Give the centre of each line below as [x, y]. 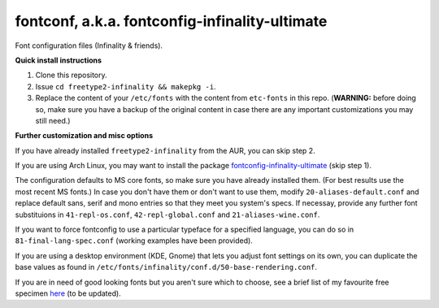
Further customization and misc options [84, 136]
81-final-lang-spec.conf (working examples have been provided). [134, 241]
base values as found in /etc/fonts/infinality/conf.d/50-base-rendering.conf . [166, 267]
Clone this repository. [71, 75]
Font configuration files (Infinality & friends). [89, 46]
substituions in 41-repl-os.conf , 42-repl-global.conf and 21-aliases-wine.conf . [167, 215]
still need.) [53, 120]
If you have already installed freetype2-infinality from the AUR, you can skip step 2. [165, 150]
